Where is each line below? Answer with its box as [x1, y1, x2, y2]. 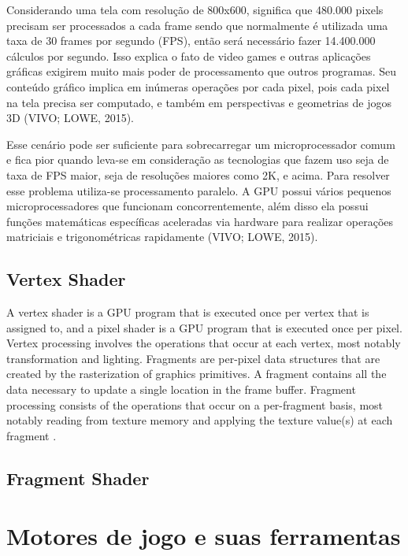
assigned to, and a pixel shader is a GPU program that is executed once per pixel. [6, 319, 402, 335]
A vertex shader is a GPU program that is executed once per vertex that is [6, 304, 369, 321]
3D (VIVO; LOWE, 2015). [6, 109, 134, 126]
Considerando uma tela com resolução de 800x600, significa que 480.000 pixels [6, 2, 384, 17]
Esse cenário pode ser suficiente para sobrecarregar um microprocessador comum [6, 135, 395, 152]
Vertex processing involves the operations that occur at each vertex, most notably [6, 335, 401, 351]
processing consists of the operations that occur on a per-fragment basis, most [6, 396, 384, 413]
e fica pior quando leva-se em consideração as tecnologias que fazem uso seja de [6, 151, 389, 168]
